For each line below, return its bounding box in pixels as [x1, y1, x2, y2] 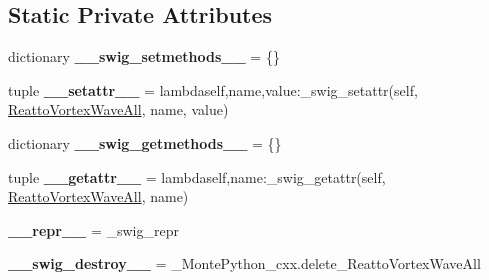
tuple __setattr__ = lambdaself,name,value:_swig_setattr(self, [8, 79, 418, 100]
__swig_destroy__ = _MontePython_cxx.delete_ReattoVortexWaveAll [8, 253, 481, 274]
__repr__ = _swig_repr [8, 219, 179, 240]
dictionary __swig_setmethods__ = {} [8, 46, 280, 67]
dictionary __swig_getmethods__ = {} [8, 132, 282, 153]
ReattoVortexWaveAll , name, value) [8, 99, 229, 120]
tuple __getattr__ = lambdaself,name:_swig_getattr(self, [8, 166, 386, 187]
